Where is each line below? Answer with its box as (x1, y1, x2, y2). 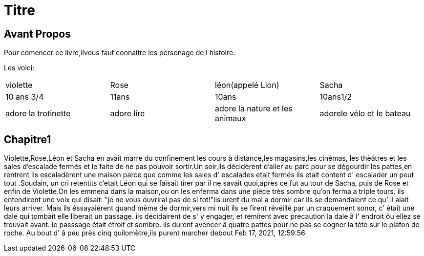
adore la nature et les (215, 104, 293, 114)
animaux (215, 113, 246, 124)
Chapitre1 (4, 133, 51, 146)
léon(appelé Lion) (215, 80, 279, 90)
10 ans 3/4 (5, 92, 44, 102)
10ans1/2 (319, 92, 352, 102)
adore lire (110, 108, 145, 119)
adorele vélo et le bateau (319, 108, 411, 119)
